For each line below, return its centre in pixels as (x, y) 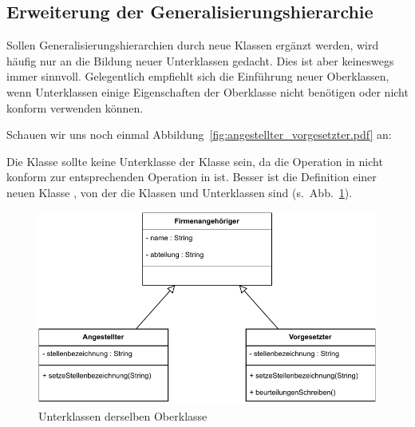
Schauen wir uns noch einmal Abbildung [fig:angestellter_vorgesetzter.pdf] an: (199, 134)
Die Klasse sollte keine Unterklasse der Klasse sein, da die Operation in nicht (195, 161)
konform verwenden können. (75, 107)
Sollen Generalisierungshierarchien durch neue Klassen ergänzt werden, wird (193, 45)
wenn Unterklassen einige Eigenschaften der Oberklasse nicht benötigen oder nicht (207, 91)
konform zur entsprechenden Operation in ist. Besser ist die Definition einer (192, 177)
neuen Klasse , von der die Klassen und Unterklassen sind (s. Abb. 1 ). (180, 192)
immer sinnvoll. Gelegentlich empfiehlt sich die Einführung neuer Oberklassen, (198, 76)
